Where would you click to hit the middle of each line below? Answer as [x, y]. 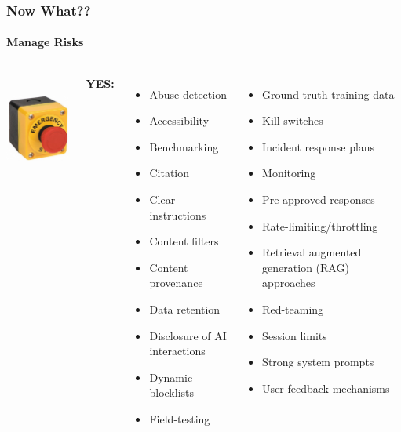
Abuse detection [188, 94]
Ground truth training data [328, 94]
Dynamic [171, 377]
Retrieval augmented [312, 252]
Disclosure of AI [188, 335]
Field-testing [180, 418]
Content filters [184, 241]
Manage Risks [45, 42]
